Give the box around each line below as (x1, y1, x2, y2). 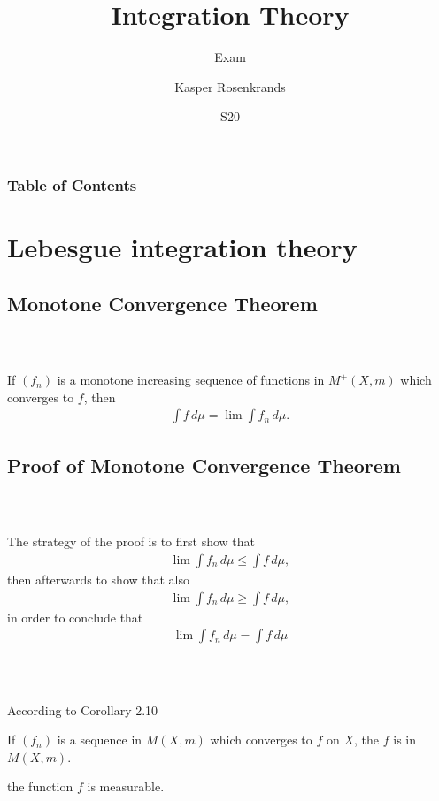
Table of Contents (7, 173, 137, 195)
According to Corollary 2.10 (7, 700, 158, 719)
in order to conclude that (7, 607, 143, 626)
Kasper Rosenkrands (174, 77, 286, 95)
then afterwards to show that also (7, 570, 190, 589)
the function (7, 777, 73, 796)
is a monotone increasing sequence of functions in (57, 370, 325, 389)
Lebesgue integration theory (7, 229, 358, 265)
